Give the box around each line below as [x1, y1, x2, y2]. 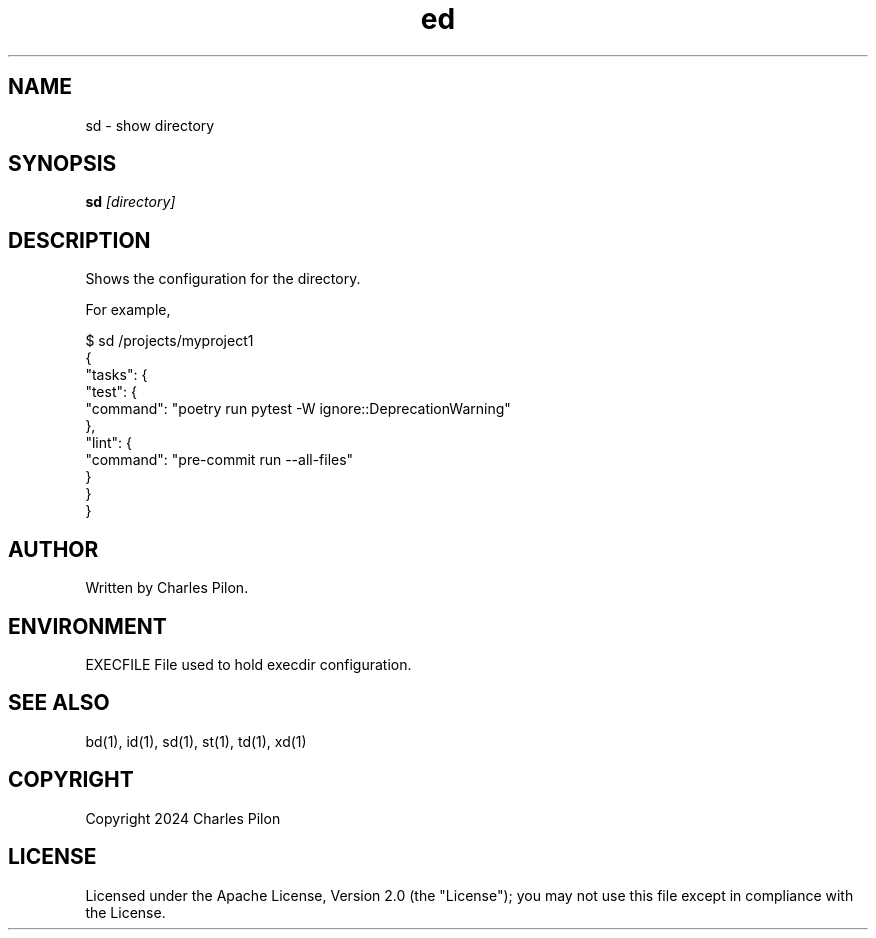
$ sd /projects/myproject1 [85, 332, 254, 350]
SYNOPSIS [8, 151, 117, 177]
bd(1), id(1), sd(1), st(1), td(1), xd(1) [85, 732, 307, 750]
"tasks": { [85, 366, 148, 384]
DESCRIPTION [8, 227, 151, 253]
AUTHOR [8, 536, 99, 562]
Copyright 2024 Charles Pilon [85, 809, 281, 827]
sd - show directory [85, 116, 215, 134]
